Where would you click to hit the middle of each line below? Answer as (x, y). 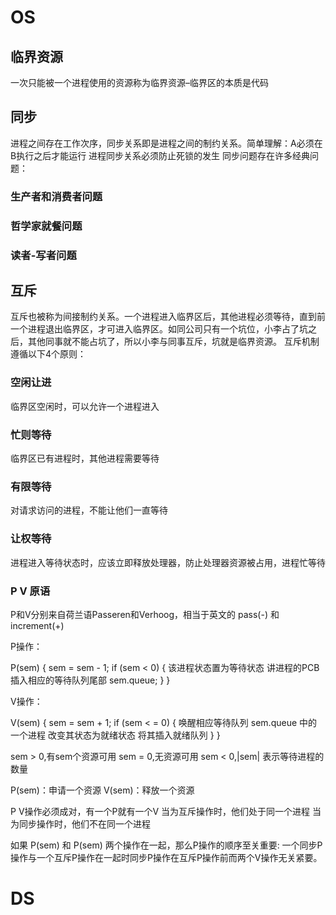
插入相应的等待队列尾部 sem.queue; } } (90, 680)
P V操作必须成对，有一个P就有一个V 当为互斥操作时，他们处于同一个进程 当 (166, 811)
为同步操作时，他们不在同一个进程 (80, 823)
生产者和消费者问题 (56, 196)
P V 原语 (30, 591)
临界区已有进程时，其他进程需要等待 (85, 458)
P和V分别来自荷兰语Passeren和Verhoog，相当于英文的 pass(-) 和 (145, 614)
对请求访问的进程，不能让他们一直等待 (89, 510)
